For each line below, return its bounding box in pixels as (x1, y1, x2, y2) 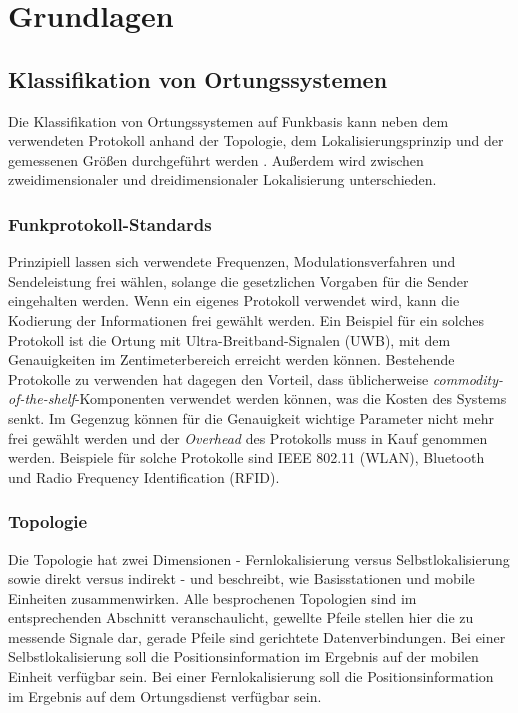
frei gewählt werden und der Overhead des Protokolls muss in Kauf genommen (8, 427, 488, 448)
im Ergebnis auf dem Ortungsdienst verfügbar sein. (8, 685, 322, 706)
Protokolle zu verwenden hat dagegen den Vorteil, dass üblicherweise (8, 368, 429, 389)
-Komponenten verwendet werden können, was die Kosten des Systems (74, 388, 507, 409)
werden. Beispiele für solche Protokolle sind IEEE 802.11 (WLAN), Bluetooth (8, 447, 485, 468)
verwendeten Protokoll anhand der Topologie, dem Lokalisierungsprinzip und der (8, 130, 504, 151)
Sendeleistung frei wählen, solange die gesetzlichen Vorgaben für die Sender (8, 270, 469, 291)
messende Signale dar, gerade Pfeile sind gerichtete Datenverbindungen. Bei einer (8, 626, 506, 647)
